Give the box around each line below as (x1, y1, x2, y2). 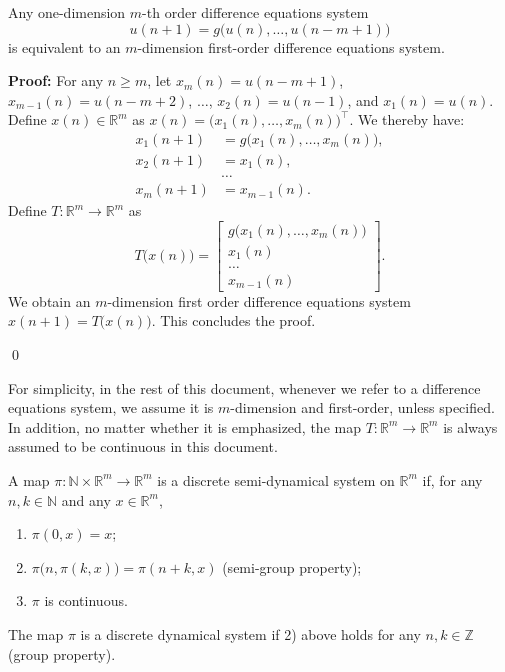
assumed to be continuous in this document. (8, 436, 278, 457)
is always (443, 416, 498, 437)
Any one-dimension (8, 2, 126, 22)
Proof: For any (8, 70, 104, 91)
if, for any (422, 469, 483, 490)
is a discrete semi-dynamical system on (157, 469, 395, 490)
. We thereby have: (349, 109, 465, 130)
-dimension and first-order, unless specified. (230, 397, 495, 418)
